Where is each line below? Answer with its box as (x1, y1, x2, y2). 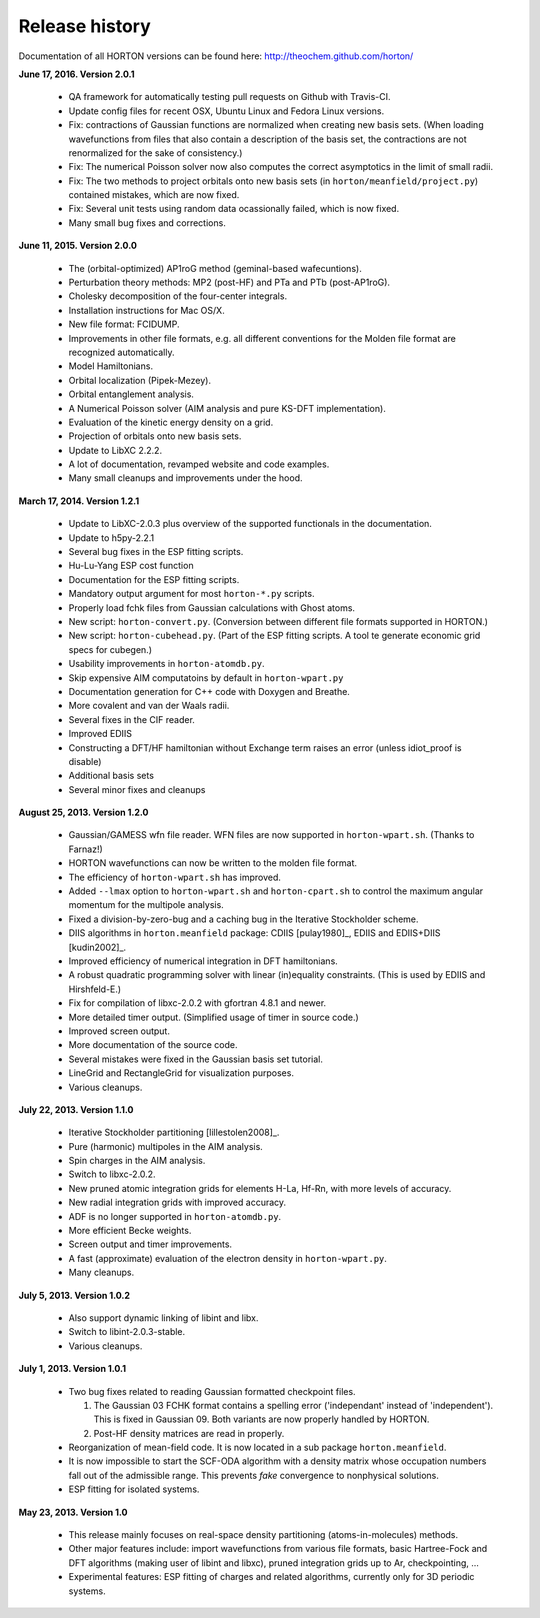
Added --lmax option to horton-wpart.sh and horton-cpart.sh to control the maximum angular (68, 885, 484, 897)
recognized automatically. (68, 346, 175, 358)
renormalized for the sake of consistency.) (68, 146, 243, 159)
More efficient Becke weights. (68, 1225, 192, 1237)
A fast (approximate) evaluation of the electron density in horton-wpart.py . (68, 1252, 387, 1264)
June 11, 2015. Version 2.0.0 (18, 240, 137, 252)
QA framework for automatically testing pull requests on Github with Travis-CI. (68, 91, 391, 103)
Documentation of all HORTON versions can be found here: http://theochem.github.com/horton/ (18, 50, 414, 62)
